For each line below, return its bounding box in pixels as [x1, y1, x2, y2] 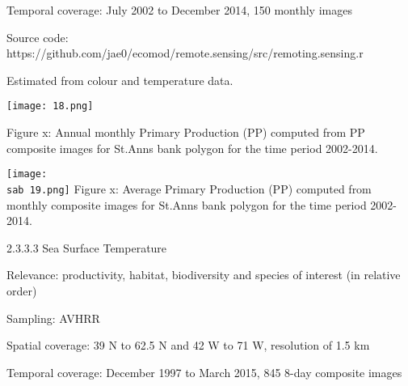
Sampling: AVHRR [6, 309, 100, 326]
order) [6, 282, 37, 299]
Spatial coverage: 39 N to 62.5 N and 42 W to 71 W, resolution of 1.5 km [6, 337, 370, 354]
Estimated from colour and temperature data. [6, 71, 233, 88]
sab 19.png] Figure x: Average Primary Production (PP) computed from [6, 180, 372, 197]
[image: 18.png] [6, 100, 94, 112]
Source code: [6, 28, 69, 45]
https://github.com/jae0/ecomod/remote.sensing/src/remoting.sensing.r [6, 45, 364, 62]
